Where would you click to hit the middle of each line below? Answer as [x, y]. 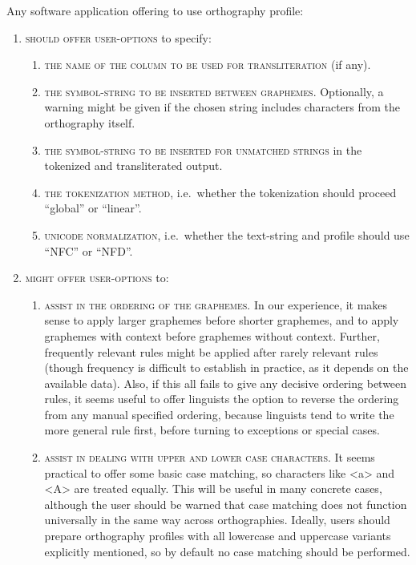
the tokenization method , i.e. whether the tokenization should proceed [220, 192]
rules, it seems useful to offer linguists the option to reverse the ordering [222, 399]
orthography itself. [90, 122]
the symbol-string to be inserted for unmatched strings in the [203, 149]
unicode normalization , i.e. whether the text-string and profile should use [227, 234]
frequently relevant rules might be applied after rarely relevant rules [211, 351]
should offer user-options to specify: [118, 37]
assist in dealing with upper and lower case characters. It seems [210, 457]
